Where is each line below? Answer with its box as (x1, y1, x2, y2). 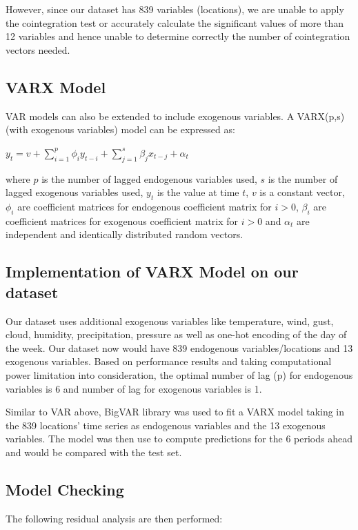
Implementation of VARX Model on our (6, 261, 299, 282)
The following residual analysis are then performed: (6, 511, 223, 525)
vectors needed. (6, 42, 70, 57)
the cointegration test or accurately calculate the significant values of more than (6, 15, 344, 30)
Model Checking (6, 478, 124, 500)
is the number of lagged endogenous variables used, (41, 171, 257, 186)
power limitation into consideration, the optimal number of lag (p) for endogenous (6, 367, 353, 382)
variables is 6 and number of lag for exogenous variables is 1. (6, 381, 262, 395)
